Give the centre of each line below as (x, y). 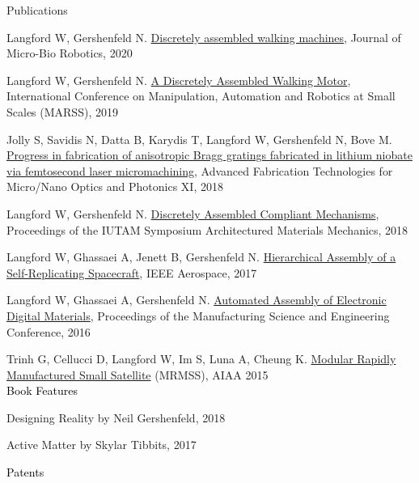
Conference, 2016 (49, 331)
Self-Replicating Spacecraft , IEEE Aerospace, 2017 (132, 272)
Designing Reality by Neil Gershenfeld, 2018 (116, 417)
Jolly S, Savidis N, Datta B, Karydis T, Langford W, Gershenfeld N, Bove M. (199, 139)
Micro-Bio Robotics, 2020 (70, 53)
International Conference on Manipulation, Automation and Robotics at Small (201, 96)
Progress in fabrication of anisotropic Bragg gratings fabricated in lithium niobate (209, 155)
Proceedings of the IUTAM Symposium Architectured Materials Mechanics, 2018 (207, 229)
